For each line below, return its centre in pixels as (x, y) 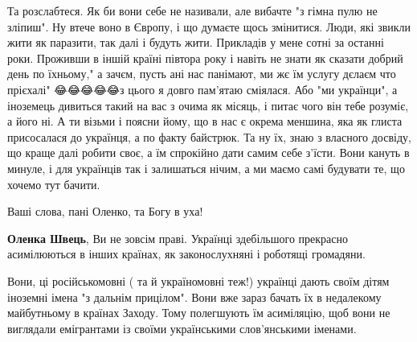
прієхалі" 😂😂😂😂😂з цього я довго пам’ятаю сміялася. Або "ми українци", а (202, 89)
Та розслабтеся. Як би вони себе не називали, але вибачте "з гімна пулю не (192, 10)
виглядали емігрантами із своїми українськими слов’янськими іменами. (182, 328)
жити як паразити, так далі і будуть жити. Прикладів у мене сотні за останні (196, 42)
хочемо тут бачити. (54, 184)
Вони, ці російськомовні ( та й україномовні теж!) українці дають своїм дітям (198, 280)
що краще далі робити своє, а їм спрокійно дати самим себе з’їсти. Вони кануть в (208, 152)
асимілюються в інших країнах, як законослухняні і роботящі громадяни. (186, 254)
